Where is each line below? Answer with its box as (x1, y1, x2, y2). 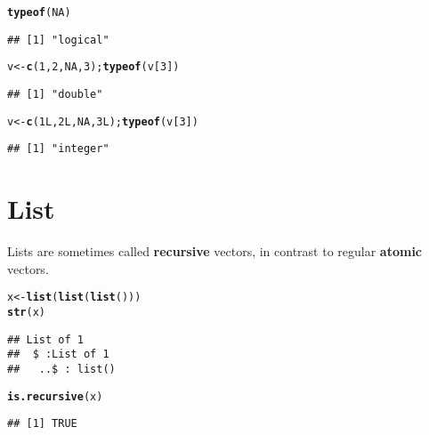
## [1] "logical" (7, 33, 109, 46)
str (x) (7, 305, 45, 318)
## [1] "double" (7, 87, 103, 101)
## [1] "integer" (7, 142, 109, 156)
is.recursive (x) (7, 390, 103, 403)
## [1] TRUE (7, 417, 77, 431)
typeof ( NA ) (7, 6, 71, 19)
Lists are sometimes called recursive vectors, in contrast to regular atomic (7, 242, 423, 261)
